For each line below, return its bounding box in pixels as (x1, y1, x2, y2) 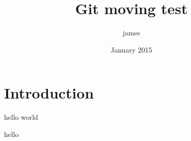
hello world (4, 112, 38, 122)
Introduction (4, 82, 94, 103)
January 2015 (111, 44, 152, 55)
